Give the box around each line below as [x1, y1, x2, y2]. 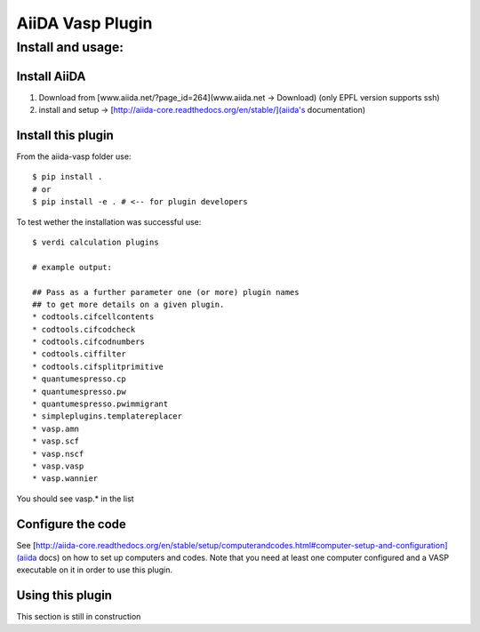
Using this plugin [16, 588, 113, 604]
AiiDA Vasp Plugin [16, 13, 153, 33]
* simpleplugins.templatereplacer [32, 412, 182, 421]
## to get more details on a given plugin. [32, 299, 225, 309]
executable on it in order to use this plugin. [16, 564, 173, 575]
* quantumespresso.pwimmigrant [32, 399, 169, 409]
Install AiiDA [16, 68, 86, 84]
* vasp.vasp [32, 461, 84, 471]
